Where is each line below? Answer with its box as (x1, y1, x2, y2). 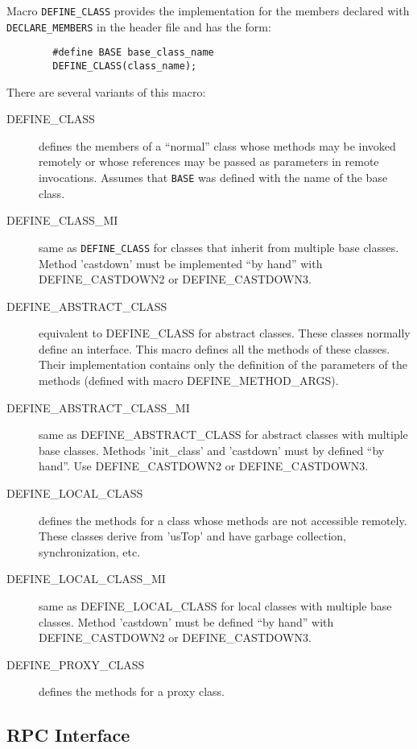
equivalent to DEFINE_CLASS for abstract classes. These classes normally (39, 325, 411, 341)
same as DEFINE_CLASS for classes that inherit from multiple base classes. (39, 238, 399, 255)
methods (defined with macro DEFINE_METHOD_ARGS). (39, 372, 339, 389)
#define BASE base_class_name (52, 47, 214, 59)
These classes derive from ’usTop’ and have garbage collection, (39, 528, 346, 544)
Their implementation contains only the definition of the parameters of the (39, 356, 408, 373)
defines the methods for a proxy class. (39, 683, 225, 700)
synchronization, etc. (39, 543, 141, 560)
